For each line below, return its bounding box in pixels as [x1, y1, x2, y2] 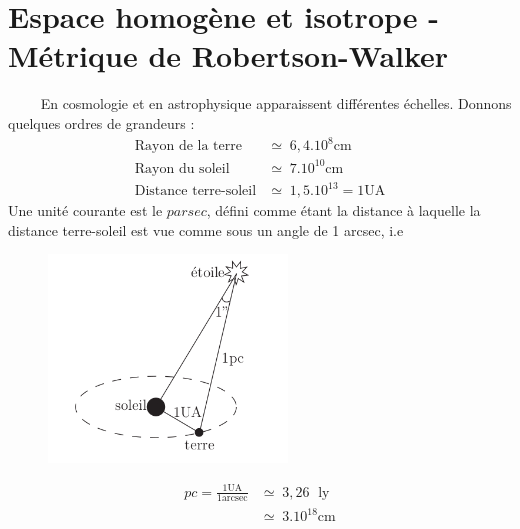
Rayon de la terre [134, 139, 242, 154]
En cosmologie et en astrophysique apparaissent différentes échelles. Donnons [40, 93, 512, 114]
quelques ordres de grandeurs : [8, 112, 195, 133]
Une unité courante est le [8, 200, 163, 221]
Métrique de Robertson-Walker [8, 35, 449, 76]
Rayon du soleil [134, 161, 230, 176]
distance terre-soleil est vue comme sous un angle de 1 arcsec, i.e [8, 219, 404, 240]
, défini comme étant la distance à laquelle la [206, 200, 481, 221]
